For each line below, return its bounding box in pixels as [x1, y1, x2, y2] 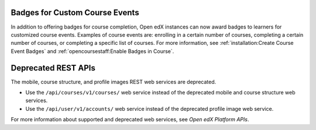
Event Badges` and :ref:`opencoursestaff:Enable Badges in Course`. [11, 47, 174, 55]
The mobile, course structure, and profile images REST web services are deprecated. [11, 78, 217, 85]
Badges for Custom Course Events [11, 8, 140, 17]
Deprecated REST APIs [11, 63, 96, 73]
